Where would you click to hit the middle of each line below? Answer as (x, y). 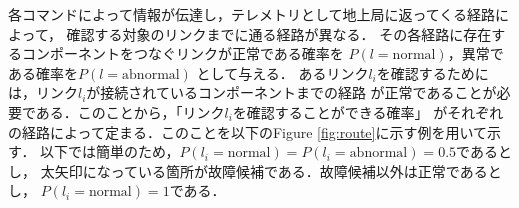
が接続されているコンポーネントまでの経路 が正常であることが (291, 92)
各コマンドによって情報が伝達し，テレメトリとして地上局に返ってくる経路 (252, 14)
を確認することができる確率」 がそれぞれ (368, 111)
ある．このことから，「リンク (130, 111)
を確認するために (432, 72)
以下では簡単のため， (110, 151)
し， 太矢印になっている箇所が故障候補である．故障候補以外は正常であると (255, 170)
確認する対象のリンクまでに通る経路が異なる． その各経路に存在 (279, 33)
